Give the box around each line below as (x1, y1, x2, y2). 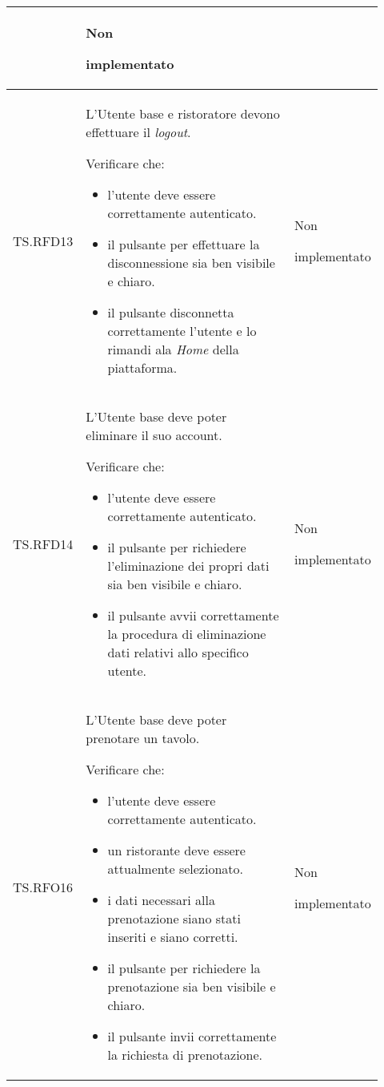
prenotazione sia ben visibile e (107, 977, 276, 996)
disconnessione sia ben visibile (107, 253, 275, 272)
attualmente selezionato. (107, 859, 243, 878)
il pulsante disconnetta (107, 303, 234, 321)
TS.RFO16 (13, 878, 74, 896)
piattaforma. (107, 358, 178, 377)
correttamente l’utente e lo (107, 321, 257, 340)
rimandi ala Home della (107, 340, 239, 358)
